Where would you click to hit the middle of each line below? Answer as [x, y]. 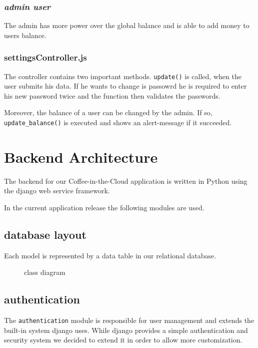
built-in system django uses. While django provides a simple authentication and [126, 330]
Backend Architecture [81, 156]
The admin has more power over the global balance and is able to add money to [127, 25]
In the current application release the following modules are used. [104, 208]
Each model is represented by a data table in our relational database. [110, 255]
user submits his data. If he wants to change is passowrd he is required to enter [125, 86]
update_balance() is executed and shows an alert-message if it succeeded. [118, 122]
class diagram [45, 272]
